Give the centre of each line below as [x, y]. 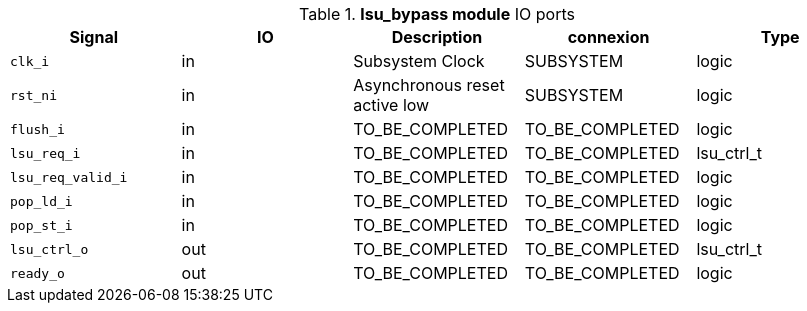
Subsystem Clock [419, 61]
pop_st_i [41, 225]
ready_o [37, 273]
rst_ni [33, 95]
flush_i [37, 129]
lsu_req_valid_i [69, 177]
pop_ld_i [41, 201]
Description [437, 37]
